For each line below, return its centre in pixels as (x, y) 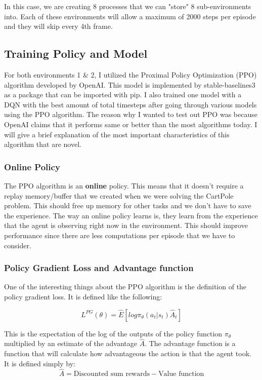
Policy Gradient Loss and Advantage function (99, 268)
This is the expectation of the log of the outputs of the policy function (113, 333)
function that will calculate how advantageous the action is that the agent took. (128, 353)
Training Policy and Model (76, 53)
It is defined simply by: (40, 363)
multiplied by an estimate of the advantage (71, 343)
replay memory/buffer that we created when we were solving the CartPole (119, 195)
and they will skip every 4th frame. (58, 26)
